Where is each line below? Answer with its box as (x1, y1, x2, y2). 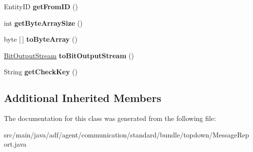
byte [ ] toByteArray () (4, 34, 78, 44)
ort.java (4, 139, 27, 149)
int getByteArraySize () (4, 17, 83, 28)
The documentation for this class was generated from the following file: (4, 113, 216, 123)
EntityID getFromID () (4, 1, 78, 11)
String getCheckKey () (4, 67, 78, 77)
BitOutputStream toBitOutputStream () (4, 50, 134, 60)
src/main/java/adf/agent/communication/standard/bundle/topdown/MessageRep (4, 129, 249, 139)
